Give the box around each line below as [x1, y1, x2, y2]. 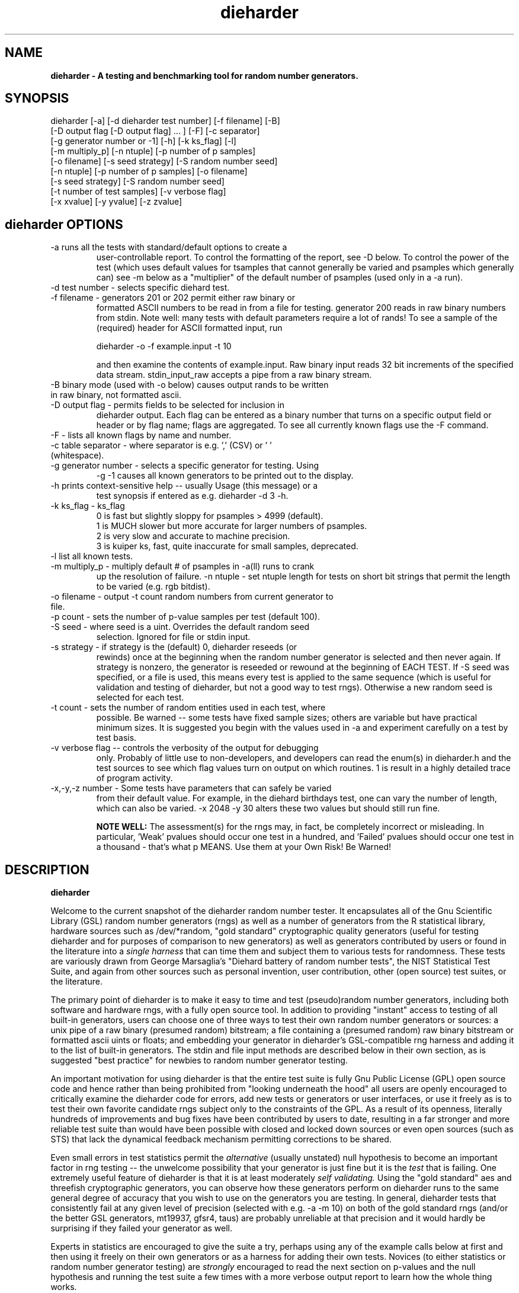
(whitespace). [50, 450, 104, 461]
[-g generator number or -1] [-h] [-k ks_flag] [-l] [50, 136, 236, 147]
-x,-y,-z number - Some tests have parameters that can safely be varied [50, 783, 332, 794]
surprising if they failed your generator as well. [50, 1223, 233, 1234]
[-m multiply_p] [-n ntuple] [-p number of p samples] [50, 146, 256, 157]
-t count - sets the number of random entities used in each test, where [50, 702, 326, 713]
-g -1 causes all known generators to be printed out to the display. [96, 470, 354, 481]
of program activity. [96, 773, 173, 784]
